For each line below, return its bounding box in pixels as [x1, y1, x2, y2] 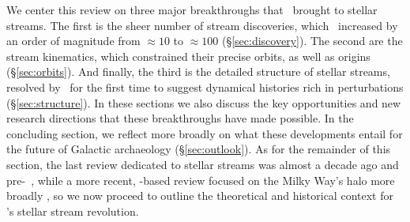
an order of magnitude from [6, 32, 141, 49]
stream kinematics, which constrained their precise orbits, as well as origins [6, 47, 371, 64]
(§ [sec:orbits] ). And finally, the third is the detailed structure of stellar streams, [6, 63, 390, 80]
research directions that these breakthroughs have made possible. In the [6, 110, 354, 126]
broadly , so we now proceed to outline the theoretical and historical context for [6, 187, 393, 204]
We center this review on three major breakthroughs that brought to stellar [6, 2, 378, 17]
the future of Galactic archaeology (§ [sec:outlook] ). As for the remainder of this [6, 141, 391, 157]
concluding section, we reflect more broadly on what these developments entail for [6, 125, 403, 141]
